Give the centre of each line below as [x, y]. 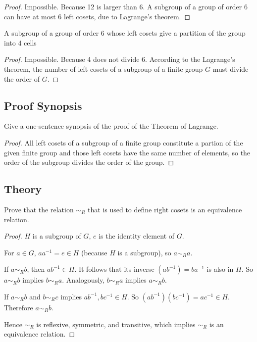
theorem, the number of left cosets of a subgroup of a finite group [103, 69]
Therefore [19, 307]
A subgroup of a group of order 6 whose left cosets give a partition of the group [125, 33]
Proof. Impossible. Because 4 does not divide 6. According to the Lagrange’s [120, 59]
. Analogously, [83, 280]
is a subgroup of [57, 236]
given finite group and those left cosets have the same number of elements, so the [127, 152]
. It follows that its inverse [114, 269]
